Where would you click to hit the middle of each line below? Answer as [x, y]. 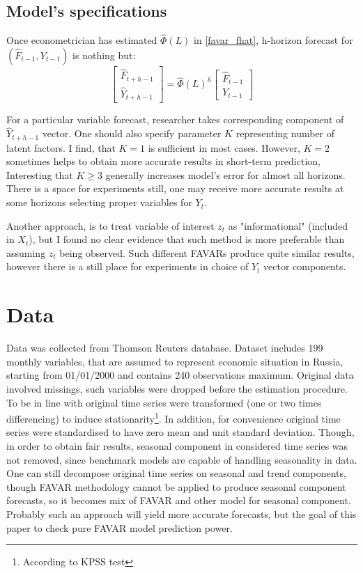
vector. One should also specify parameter [132, 133]
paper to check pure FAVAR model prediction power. [119, 527]
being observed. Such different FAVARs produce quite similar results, [207, 252]
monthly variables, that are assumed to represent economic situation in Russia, [175, 361]
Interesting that [40, 174]
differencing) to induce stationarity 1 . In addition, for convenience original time [173, 417]
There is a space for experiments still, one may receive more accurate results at [175, 188]
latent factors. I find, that [61, 147]
